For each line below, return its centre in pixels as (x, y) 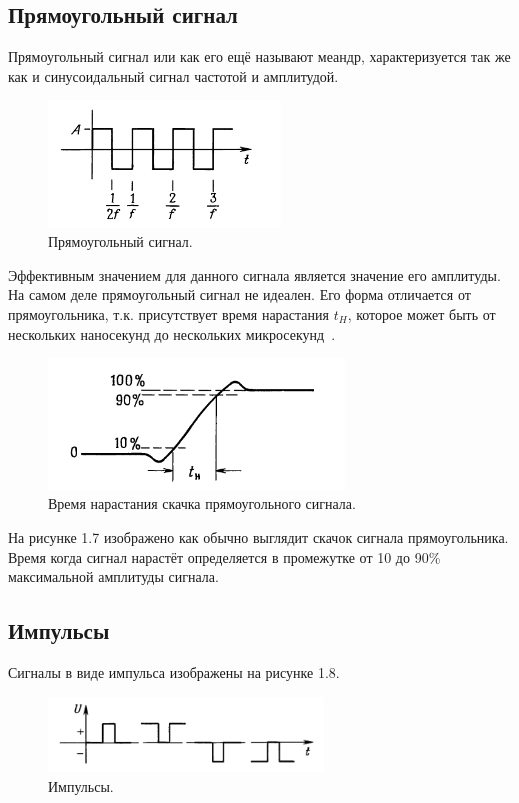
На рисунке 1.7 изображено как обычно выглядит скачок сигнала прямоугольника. (258, 537)
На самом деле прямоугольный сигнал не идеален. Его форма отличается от (239, 294)
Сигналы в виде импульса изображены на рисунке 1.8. (174, 672)
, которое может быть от (421, 313)
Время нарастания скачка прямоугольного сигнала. (202, 503)
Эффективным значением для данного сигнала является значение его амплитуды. (254, 274)
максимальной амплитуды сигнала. (113, 576)
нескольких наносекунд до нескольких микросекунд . (172, 333)
